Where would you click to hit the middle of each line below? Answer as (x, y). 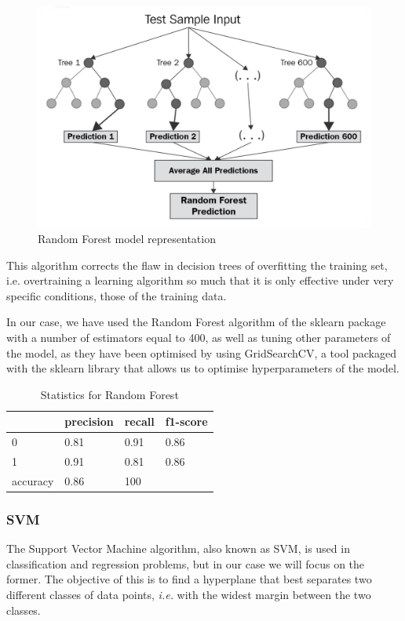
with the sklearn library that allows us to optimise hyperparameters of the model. (203, 368)
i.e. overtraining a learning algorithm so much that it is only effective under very (200, 280)
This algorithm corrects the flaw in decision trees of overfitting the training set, (197, 265)
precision (89, 421)
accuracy (33, 480)
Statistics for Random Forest (109, 394)
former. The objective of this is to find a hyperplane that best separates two (189, 579)
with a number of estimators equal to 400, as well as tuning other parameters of (199, 337)
